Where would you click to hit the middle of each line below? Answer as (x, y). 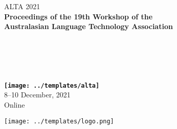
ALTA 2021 (22, 6)
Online (15, 105)
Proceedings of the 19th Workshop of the (79, 16)
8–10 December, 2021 (37, 95)
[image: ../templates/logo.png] (59, 121)
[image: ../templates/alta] (52, 85)
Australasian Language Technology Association (88, 26)
